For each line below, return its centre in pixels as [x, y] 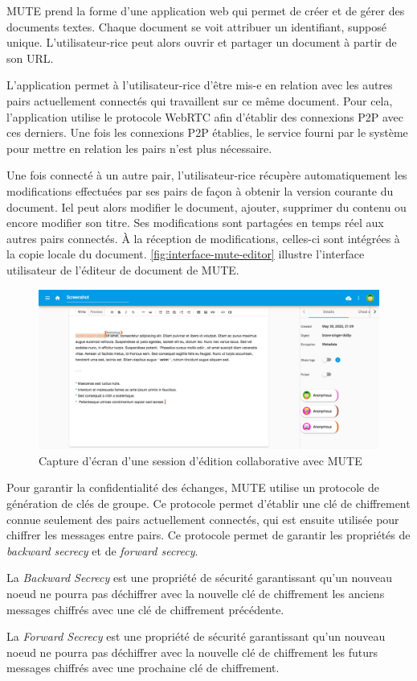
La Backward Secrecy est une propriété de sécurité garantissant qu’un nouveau [199, 578]
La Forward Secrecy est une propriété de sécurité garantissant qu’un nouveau [196, 636]
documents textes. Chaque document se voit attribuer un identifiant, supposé [196, 26]
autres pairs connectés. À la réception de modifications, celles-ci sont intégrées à [203, 238]
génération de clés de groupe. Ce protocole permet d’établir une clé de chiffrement [208, 504]
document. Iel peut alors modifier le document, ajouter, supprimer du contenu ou [206, 206]
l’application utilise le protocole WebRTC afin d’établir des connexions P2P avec [205, 116]
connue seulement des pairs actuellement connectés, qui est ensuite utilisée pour [203, 519]
